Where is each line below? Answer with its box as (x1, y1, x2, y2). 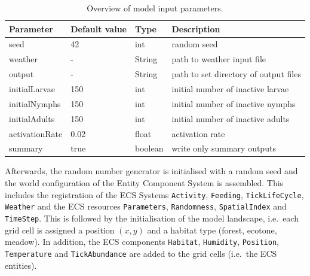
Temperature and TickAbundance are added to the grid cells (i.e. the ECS (5, 247, 277, 259)
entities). (5, 259, 37, 271)
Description (171, 22, 220, 35)
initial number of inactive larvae (171, 82, 289, 95)
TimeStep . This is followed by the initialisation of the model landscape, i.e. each (5, 211, 299, 224)
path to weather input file (171, 53, 266, 65)
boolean (134, 142, 164, 154)
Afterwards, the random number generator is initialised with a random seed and (5, 165, 298, 177)
